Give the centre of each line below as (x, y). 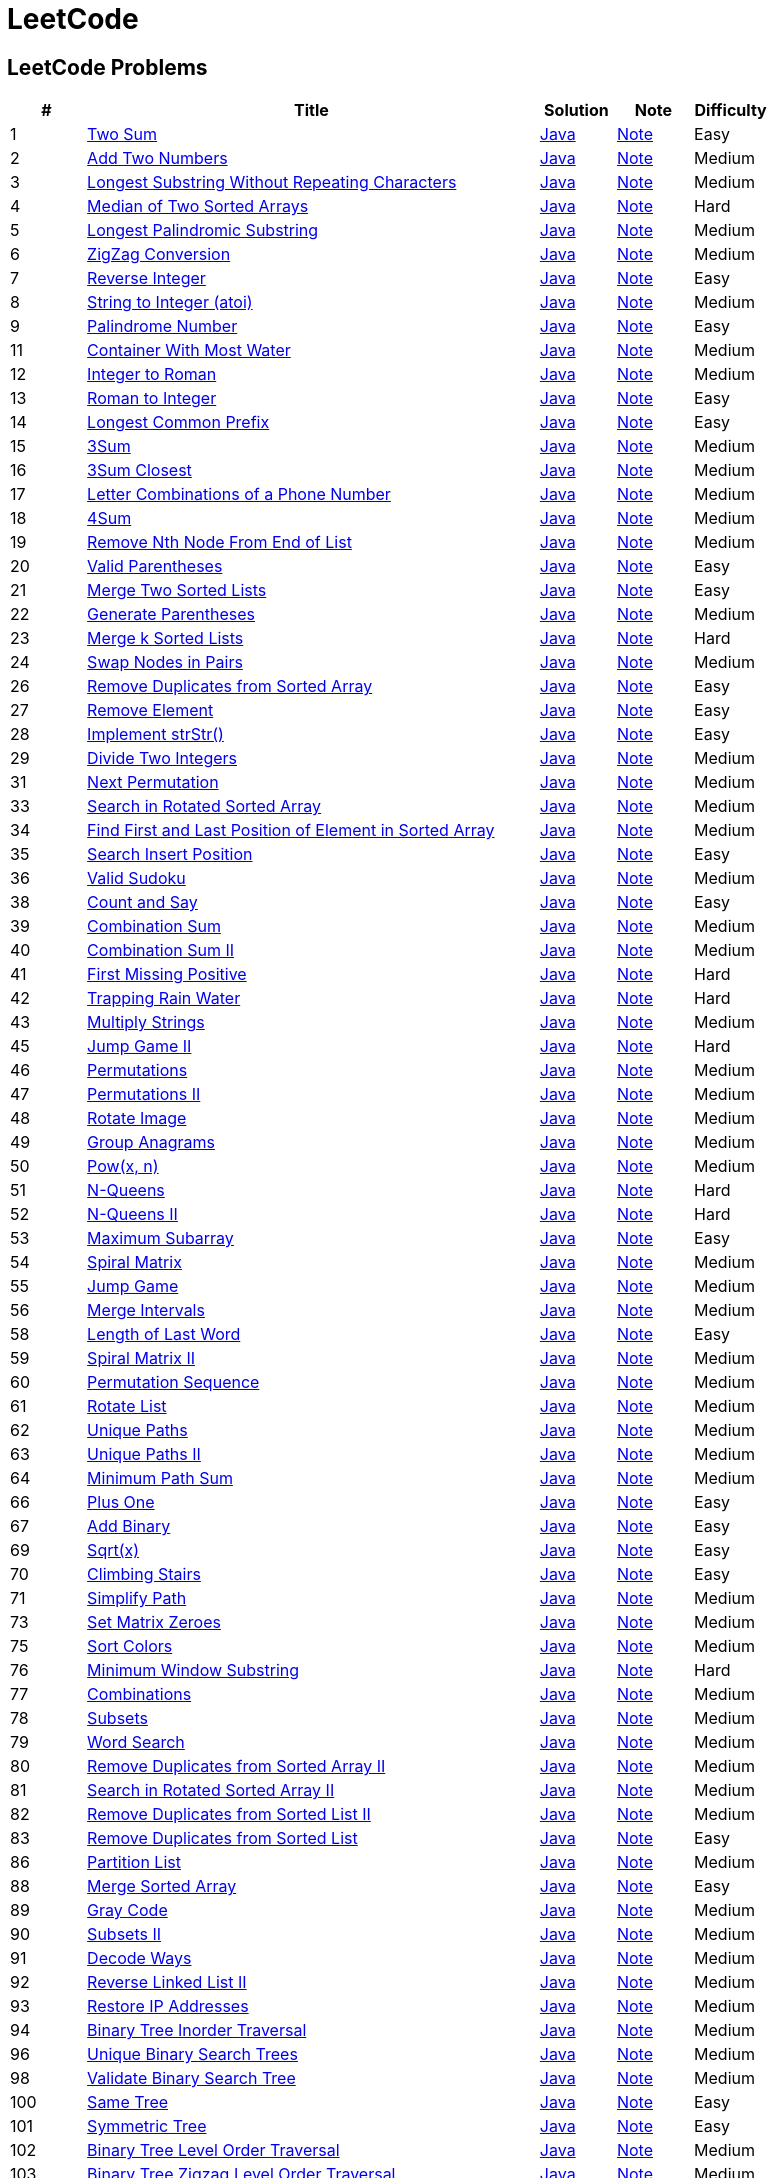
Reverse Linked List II (167, 1982)
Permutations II (144, 1094)
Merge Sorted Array (162, 1886)
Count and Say (142, 902)
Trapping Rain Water (164, 998)
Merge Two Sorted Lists (177, 590)
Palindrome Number (162, 326)
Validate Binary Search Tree (191, 2078)
